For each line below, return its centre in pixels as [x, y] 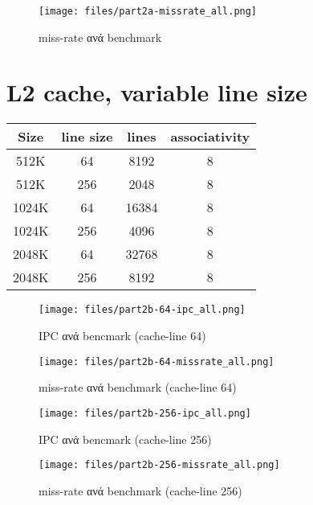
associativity [210, 137]
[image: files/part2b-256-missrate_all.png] [159, 465]
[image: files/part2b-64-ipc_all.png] [142, 310]
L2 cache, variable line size [157, 92]
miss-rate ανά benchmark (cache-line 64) [138, 387]
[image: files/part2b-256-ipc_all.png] [145, 413]
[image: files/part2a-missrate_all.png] [148, 11]
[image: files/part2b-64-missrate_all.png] [156, 361]
